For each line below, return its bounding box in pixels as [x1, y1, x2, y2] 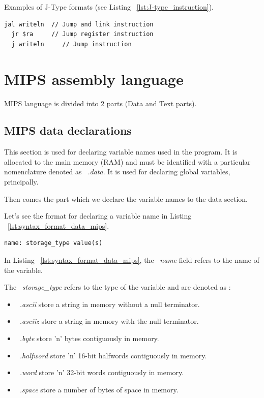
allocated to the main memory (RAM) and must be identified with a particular [4, 156, 251, 167]
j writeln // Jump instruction [11, 40, 132, 48]
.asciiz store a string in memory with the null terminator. [19, 316, 199, 326]
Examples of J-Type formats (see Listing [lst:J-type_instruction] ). [4, 2, 214, 12]
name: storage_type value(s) [4, 239, 103, 247]
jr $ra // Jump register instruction [11, 30, 154, 38]
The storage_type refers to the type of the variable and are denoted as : [4, 282, 231, 292]
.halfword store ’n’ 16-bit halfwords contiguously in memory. [19, 350, 207, 360]
